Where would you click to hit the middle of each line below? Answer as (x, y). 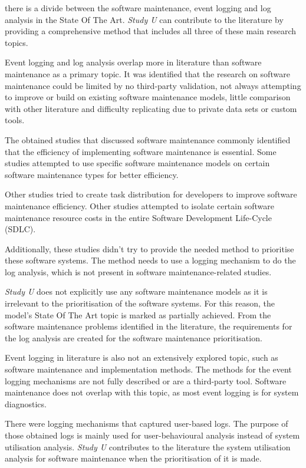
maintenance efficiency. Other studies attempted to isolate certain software (139, 205)
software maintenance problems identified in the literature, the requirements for (149, 326)
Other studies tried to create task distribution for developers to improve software (151, 194)
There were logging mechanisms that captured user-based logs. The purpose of (147, 423)
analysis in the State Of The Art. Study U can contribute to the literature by (144, 19)
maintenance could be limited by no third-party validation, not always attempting (153, 85)
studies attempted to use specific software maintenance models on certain (137, 163)
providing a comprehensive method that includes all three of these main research (150, 31)
